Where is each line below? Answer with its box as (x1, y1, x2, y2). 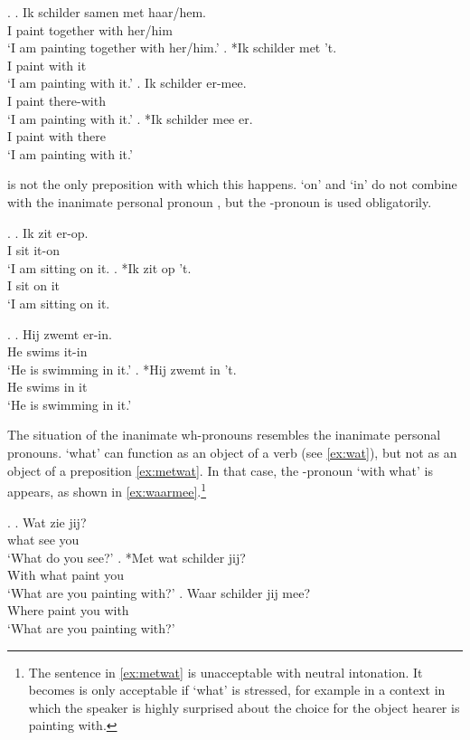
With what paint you (7, 565, 125, 584)
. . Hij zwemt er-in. (7, 324, 112, 343)
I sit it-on (7, 241, 61, 260)
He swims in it (7, 377, 88, 396)
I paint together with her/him (7, 20, 173, 39)
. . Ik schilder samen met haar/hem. (7, 3, 206, 21)
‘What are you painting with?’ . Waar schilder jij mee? (7, 583, 311, 602)
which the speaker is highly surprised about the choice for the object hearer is (28, 697, 460, 716)
